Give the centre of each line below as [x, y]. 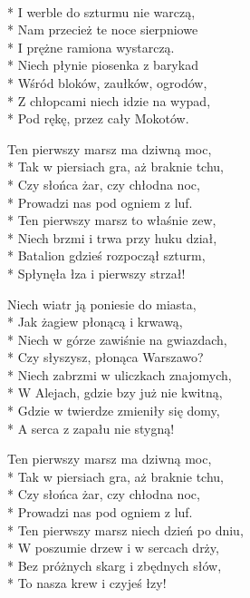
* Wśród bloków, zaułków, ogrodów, [107, 82]
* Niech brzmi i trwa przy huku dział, [112, 237]
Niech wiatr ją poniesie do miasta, [102, 304]
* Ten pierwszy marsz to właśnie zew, [112, 220]
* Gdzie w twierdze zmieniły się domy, [114, 411]
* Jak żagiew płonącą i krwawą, [95, 322]
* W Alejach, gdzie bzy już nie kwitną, [115, 392]
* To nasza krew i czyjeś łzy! [87, 583]
